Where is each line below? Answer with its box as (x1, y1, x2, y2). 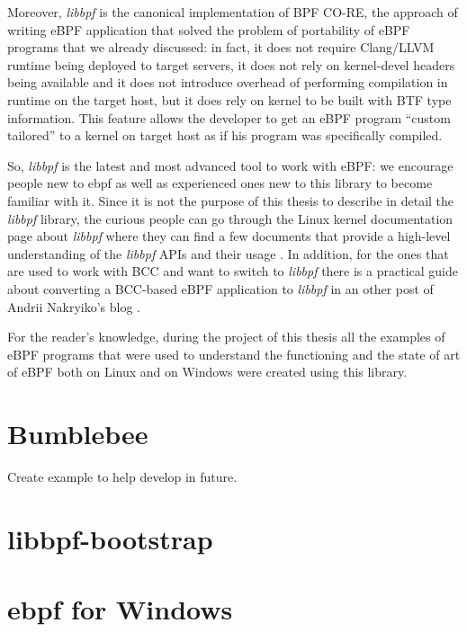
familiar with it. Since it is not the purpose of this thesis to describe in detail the (7, 191, 454, 209)
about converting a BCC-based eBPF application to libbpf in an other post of (7, 279, 434, 298)
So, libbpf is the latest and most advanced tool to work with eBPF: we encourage (7, 156, 454, 174)
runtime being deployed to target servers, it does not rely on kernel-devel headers (7, 55, 455, 74)
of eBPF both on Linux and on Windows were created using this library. (7, 362, 408, 381)
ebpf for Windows (7, 591, 233, 628)
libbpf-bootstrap (7, 520, 213, 556)
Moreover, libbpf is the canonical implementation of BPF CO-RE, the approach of (7, 3, 458, 21)
